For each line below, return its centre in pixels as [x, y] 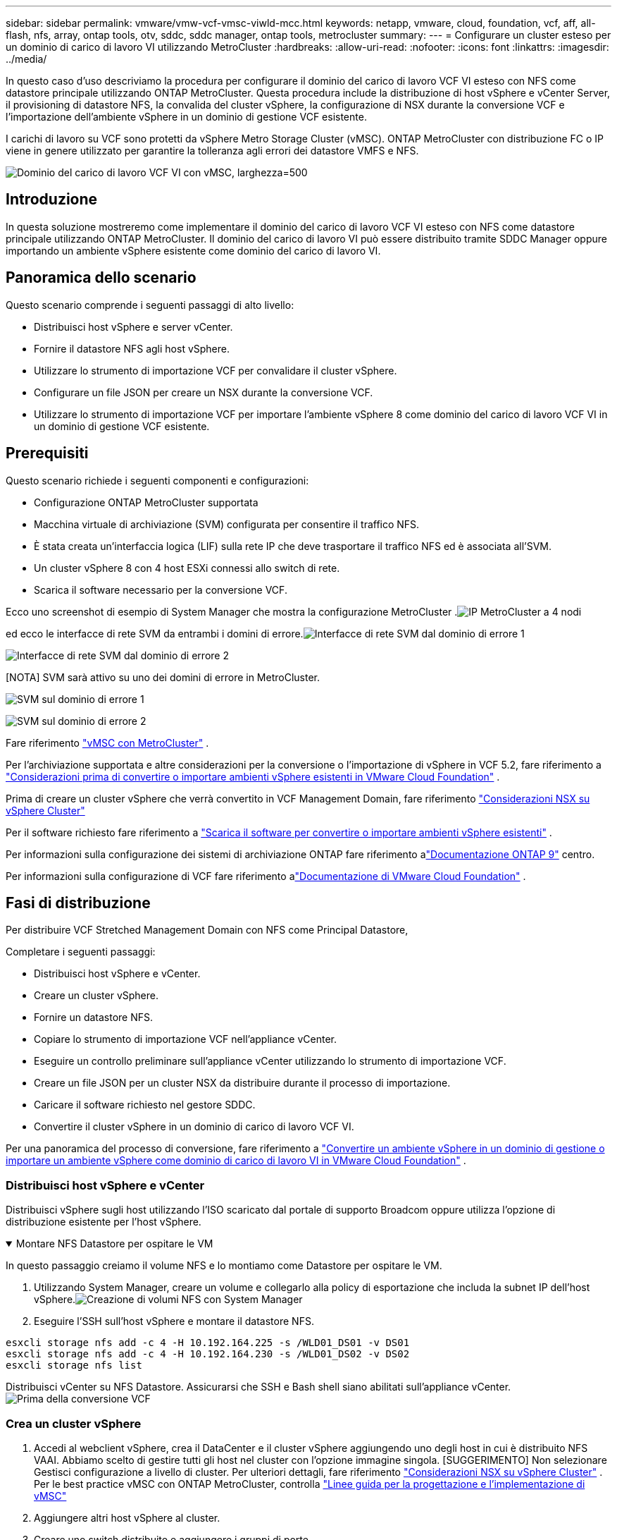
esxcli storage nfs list [74, 1365]
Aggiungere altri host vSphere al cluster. [127, 1517]
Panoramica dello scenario [101, 278]
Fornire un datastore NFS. [94, 1018]
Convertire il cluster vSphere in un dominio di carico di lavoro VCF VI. [194, 1127]
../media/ [26, 59]
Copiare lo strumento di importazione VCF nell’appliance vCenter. [185, 1039]
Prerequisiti [47, 453]
